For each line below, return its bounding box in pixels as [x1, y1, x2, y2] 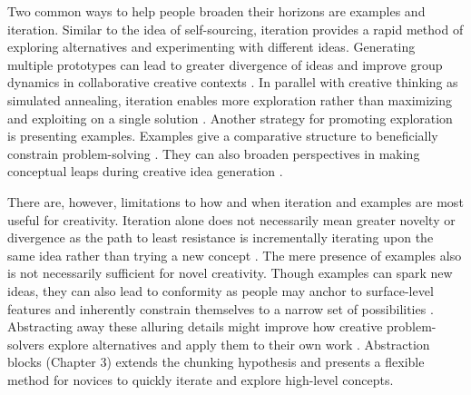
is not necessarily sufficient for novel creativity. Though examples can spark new [7, 263, 453, 282]
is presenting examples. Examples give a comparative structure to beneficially [7, 126, 438, 145]
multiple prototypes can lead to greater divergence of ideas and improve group [7, 54, 443, 74]
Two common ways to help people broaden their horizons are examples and [7, 2, 426, 20]
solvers [7, 334, 44, 353]
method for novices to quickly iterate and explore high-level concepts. [7, 370, 394, 389]
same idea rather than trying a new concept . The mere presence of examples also [7, 245, 462, 264]
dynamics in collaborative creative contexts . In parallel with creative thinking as [7, 73, 458, 92]
